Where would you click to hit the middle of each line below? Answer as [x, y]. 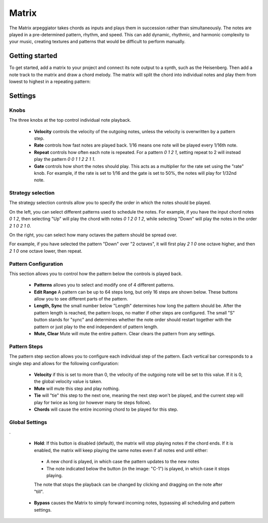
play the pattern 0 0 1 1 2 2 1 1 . [65, 159]
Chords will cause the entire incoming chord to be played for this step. [106, 409]
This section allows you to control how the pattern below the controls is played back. [96, 274]
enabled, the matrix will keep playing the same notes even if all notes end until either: [121, 450]
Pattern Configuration [36, 264]
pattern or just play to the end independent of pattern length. [96, 327]
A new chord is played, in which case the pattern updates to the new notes [123, 461]
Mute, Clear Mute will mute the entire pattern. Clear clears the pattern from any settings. [125, 334]
